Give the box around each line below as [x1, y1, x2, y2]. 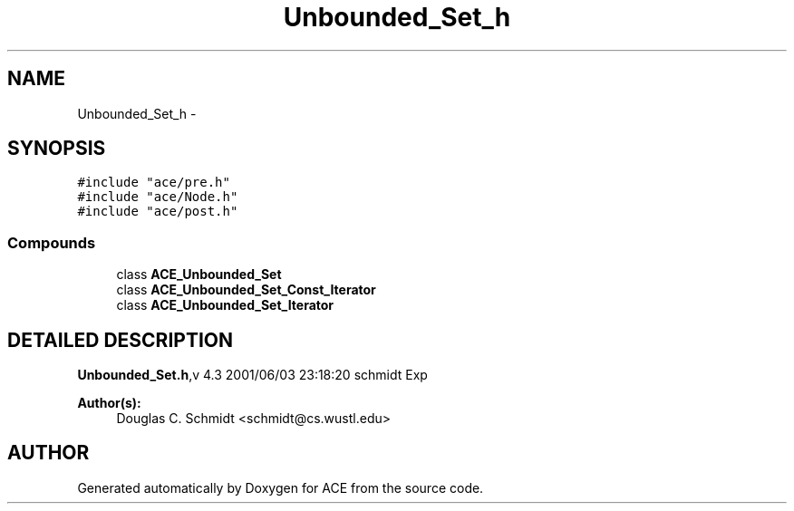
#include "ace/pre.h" [77, 175, 230, 190]
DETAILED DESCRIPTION [7, 328, 234, 352]
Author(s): [77, 395, 141, 411]
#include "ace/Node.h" [77, 189, 238, 205]
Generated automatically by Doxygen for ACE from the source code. [77, 479, 484, 496]
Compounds [7, 233, 96, 252]
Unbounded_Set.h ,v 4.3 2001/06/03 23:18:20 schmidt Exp [77, 367, 428, 383]
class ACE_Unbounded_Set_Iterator [116, 297, 334, 313]
